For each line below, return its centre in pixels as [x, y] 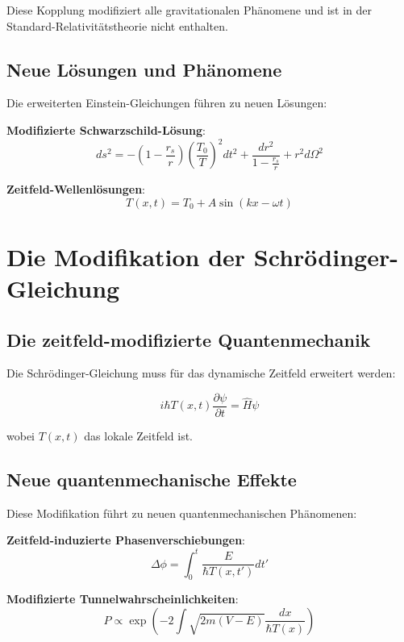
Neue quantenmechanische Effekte [152, 479]
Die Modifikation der [126, 256]
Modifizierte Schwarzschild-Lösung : [106, 129]
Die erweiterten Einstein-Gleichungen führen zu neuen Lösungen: [167, 103]
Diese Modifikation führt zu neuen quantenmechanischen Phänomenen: [182, 513]
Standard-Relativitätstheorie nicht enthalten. [117, 25]
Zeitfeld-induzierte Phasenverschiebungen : [126, 540]
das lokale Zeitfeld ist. [139, 436]
